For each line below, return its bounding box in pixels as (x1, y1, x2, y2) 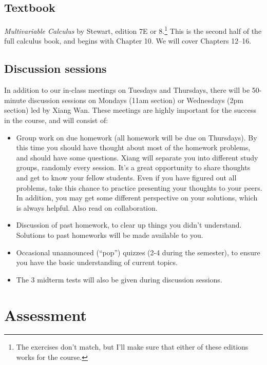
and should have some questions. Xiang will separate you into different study (16, 152, 258, 163)
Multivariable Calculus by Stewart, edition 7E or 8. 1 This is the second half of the (4, 24, 262, 36)
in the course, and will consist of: (4, 115, 108, 126)
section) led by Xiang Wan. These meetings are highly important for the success (4, 105, 256, 115)
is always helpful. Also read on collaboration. (16, 202, 158, 213)
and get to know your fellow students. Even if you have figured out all (16, 172, 237, 182)
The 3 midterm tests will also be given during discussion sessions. (16, 274, 222, 285)
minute (4, 94, 26, 105)
